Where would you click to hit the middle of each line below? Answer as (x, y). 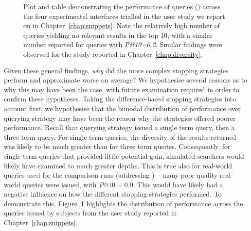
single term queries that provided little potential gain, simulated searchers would (124, 156)
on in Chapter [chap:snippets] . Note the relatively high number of (122, 25)
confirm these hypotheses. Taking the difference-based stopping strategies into (120, 99)
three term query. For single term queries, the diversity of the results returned (120, 137)
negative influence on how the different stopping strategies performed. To (113, 194)
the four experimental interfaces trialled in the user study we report (124, 16)
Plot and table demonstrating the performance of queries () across (122, 6)
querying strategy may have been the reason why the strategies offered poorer (120, 118)
